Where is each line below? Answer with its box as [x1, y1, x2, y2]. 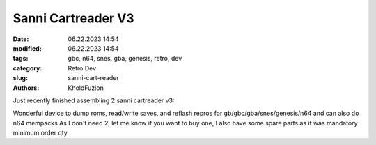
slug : [13, 74, 28, 82]
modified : [13, 44, 42, 52]
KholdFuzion [68, 84, 104, 92]
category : [13, 63, 42, 72]
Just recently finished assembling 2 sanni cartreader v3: [13, 96, 175, 105]
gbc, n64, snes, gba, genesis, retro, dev [68, 54, 182, 63]
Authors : [13, 84, 40, 92]
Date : [13, 35, 29, 43]
